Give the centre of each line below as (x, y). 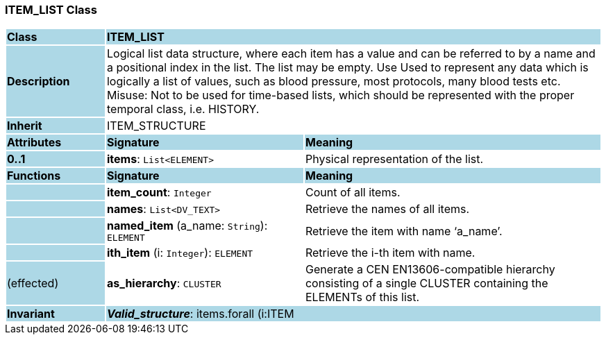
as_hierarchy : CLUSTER (164, 283)
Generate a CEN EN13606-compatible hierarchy (430, 270)
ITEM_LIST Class (51, 10)
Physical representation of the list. (394, 159)
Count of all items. (353, 193)
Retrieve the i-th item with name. (390, 253)
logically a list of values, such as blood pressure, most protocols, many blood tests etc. (334, 82)
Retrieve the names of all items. (387, 209)
